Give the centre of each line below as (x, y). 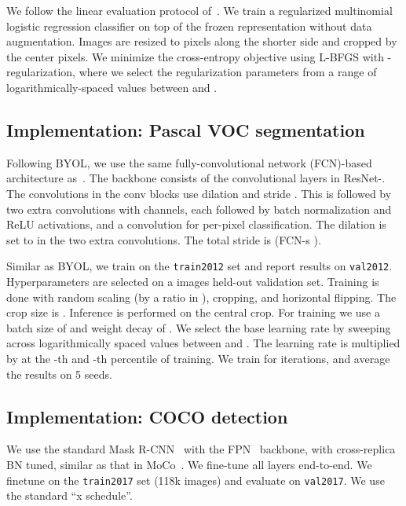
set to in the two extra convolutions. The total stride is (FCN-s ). (164, 239)
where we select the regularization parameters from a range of (228, 72)
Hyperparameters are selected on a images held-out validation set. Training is (193, 281)
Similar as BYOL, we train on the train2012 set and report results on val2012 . (199, 266)
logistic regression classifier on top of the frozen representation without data (189, 26)
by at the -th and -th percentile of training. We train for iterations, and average (198, 358)
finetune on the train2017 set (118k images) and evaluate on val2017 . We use (196, 480)
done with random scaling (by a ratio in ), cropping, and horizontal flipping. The (201, 297)
